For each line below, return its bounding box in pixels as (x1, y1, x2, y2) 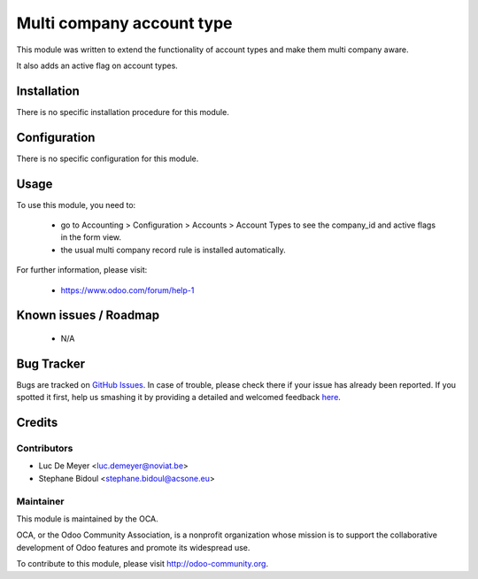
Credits (16, 415, 58, 430)
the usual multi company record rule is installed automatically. (60, 244, 287, 255)
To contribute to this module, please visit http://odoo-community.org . (16, 559, 269, 569)
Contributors (16, 443, 73, 455)
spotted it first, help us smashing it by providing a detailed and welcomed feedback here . (16, 392, 341, 403)
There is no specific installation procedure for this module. (16, 106, 229, 117)
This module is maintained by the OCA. (16, 513, 158, 524)
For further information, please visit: (16, 265, 148, 275)
